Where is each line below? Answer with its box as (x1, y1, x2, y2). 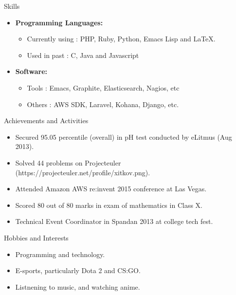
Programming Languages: (15, 17, 103, 27)
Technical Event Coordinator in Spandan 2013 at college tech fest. (15, 216, 213, 226)
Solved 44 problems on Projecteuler (15, 157, 121, 167)
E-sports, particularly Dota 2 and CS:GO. (15, 265, 141, 276)
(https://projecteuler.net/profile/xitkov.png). (15, 167, 150, 177)
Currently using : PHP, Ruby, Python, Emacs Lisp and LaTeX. (27, 34, 216, 44)
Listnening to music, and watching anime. (15, 281, 140, 292)
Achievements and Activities (4, 115, 89, 126)
